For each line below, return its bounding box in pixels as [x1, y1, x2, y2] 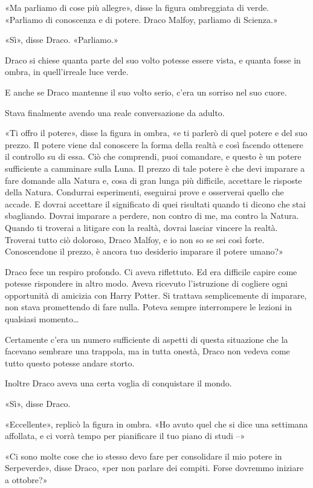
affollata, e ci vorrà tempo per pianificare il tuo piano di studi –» [5, 429, 245, 442]
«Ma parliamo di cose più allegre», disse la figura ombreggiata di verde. [5, 1, 269, 13]
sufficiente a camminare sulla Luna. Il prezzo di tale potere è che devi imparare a [5, 161, 305, 174]
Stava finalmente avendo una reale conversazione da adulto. [5, 106, 225, 119]
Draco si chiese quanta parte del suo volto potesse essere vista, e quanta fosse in [5, 53, 301, 66]
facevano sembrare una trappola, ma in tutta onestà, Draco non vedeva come [5, 345, 290, 357]
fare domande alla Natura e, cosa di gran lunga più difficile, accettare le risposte [5, 174, 302, 186]
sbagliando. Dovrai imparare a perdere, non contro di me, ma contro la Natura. [5, 209, 299, 222]
